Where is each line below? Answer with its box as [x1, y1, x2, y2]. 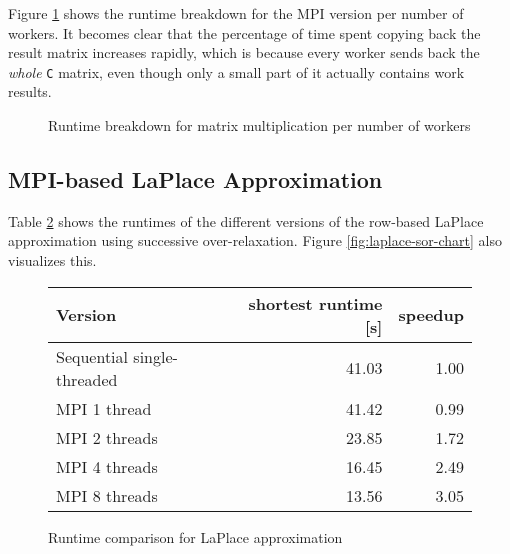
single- [133, 344, 178, 368]
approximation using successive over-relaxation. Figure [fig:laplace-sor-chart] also [8, 230, 503, 251]
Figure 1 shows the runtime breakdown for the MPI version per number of [8, 3, 464, 23]
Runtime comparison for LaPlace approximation [48, 526, 343, 547]
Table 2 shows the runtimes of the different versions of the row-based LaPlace [8, 210, 484, 231]
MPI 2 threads [56, 425, 158, 449]
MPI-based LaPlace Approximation [8, 164, 383, 195]
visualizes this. [8, 250, 97, 271]
